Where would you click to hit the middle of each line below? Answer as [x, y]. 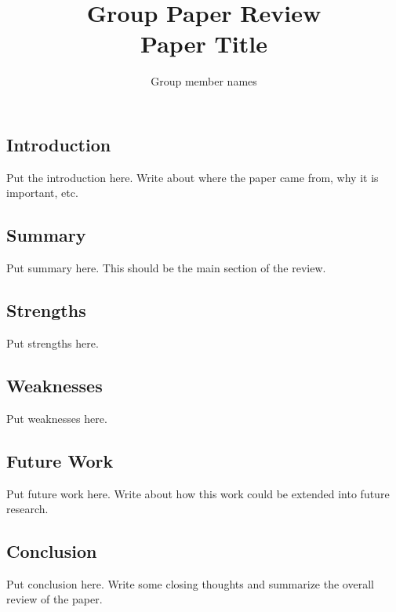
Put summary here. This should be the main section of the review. [166, 268]
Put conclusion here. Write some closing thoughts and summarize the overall [190, 583]
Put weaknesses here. [57, 418]
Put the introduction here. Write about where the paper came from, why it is [193, 177]
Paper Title [204, 44]
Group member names [204, 81]
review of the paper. [54, 599]
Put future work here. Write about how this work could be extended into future [198, 493]
